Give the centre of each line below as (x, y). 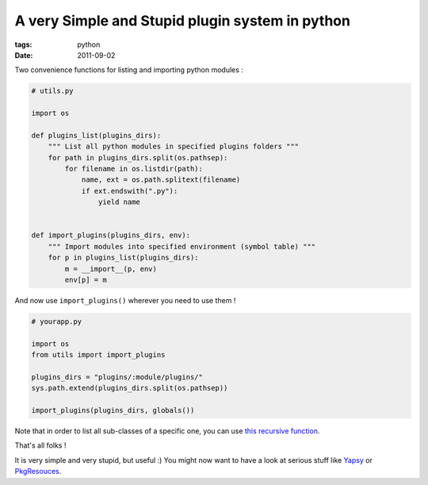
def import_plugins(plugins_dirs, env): (111, 235)
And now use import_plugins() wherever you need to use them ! (125, 300)
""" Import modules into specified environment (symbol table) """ (182, 246)
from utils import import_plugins (98, 355)
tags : (23, 44)
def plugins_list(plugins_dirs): (96, 135)
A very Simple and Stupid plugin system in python (182, 21)
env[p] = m (86, 279)
